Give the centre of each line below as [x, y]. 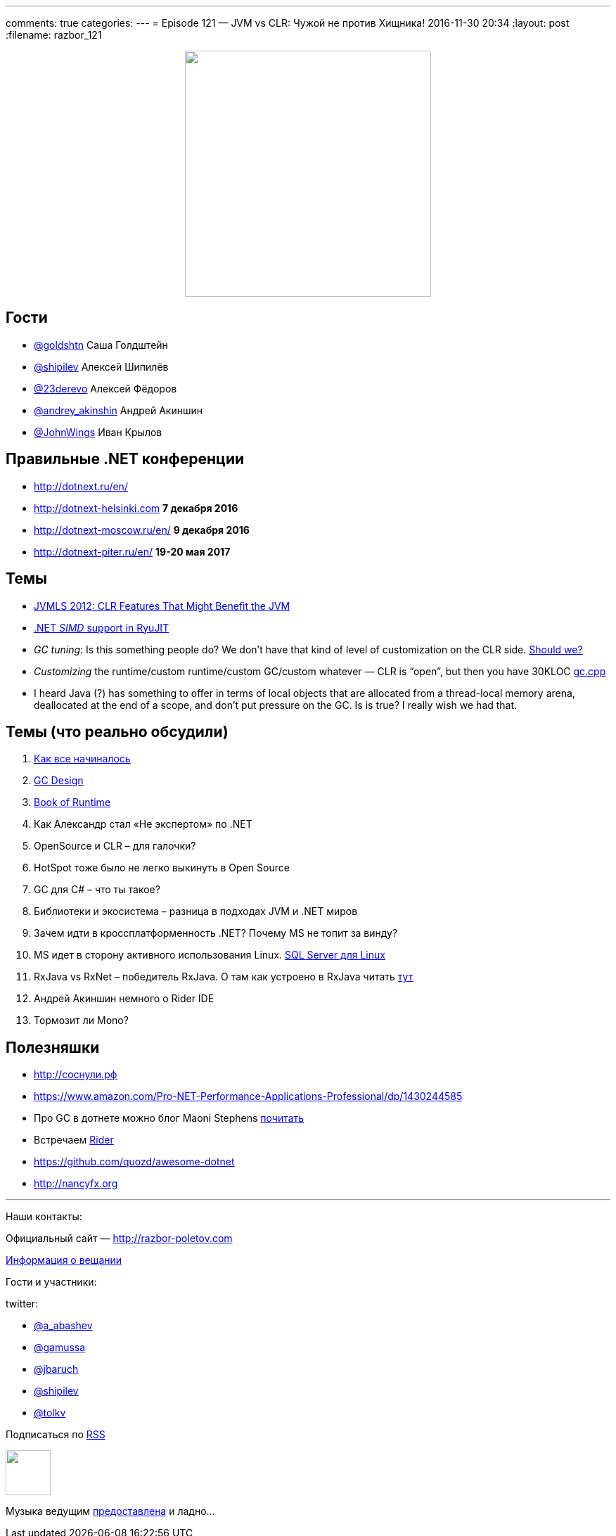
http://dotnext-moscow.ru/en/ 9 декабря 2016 [142, 530]
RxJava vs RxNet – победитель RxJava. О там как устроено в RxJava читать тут [224, 977]
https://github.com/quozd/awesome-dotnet [134, 1162]
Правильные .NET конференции [125, 459]
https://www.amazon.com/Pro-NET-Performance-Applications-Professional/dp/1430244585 [248, 1096]
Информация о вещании [64, 1260]
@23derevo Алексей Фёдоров [105, 388]
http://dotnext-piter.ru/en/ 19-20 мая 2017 [132, 551]
